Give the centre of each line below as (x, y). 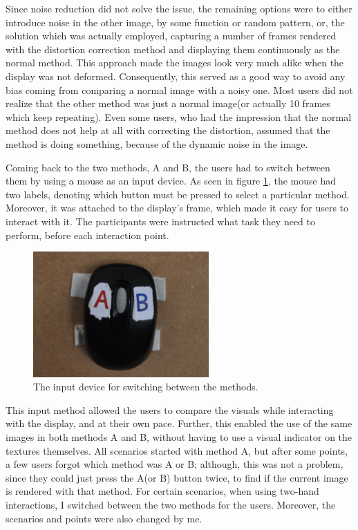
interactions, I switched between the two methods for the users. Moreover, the (171, 505)
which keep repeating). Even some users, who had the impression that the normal (179, 116)
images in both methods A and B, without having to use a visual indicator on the (179, 437)
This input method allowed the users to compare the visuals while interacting (170, 409)
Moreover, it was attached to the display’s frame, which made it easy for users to (177, 208)
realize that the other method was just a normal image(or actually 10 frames (168, 103)
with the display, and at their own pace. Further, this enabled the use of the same (179, 423)
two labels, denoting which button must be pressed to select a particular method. (178, 194)
